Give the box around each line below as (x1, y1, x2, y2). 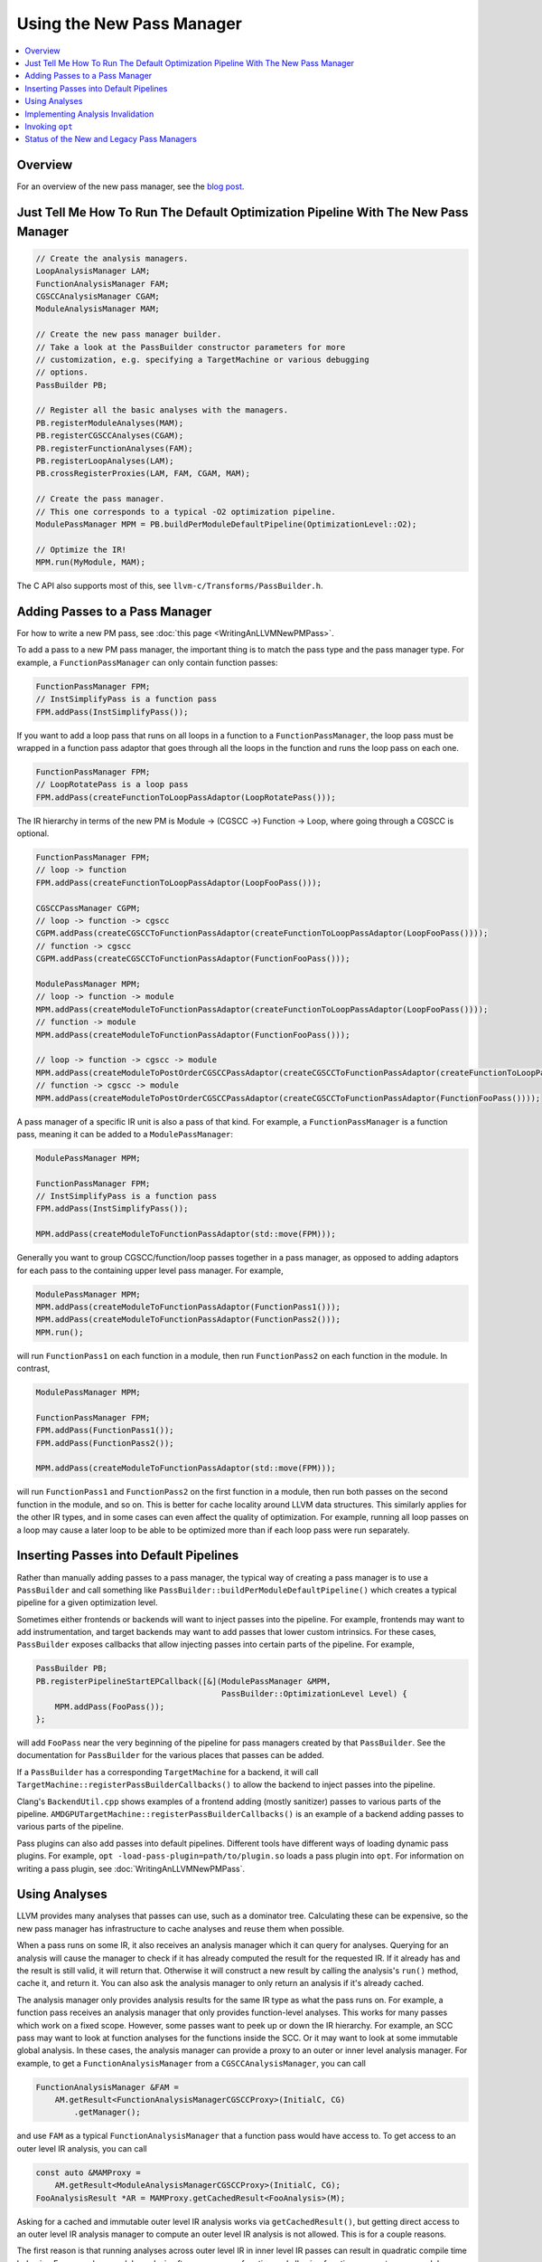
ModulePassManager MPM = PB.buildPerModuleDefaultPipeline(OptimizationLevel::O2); (35, 518, 417, 529)
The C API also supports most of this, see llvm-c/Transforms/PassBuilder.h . (16, 580, 324, 592)
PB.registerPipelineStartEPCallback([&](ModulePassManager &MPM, (35, 1676, 332, 1687)
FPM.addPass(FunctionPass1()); (35, 1425, 175, 1436)
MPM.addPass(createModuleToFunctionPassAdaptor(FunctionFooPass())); (35, 1030, 350, 1040)
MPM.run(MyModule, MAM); (35, 557, 146, 567)
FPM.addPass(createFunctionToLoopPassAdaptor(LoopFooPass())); (35, 878, 322, 888)
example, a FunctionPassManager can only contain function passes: (16, 657, 278, 668)
